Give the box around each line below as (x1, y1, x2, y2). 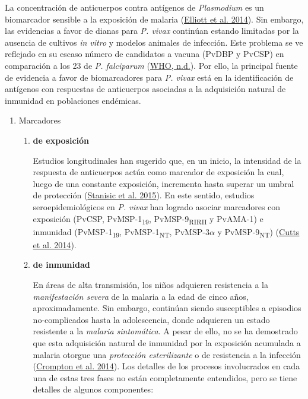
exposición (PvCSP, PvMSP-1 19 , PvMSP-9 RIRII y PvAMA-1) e (33, 212, 263, 226)
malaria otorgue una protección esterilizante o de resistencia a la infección (33, 348, 301, 360)
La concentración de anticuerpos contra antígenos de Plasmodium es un (5, 1, 264, 13)
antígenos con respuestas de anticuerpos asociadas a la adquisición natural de (5, 83, 286, 95)
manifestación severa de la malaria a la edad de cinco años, (33, 290, 249, 302)
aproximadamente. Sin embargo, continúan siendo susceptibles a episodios (33, 302, 301, 314)
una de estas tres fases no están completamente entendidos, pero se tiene (33, 371, 297, 384)
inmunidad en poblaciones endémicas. (5, 94, 141, 106)
